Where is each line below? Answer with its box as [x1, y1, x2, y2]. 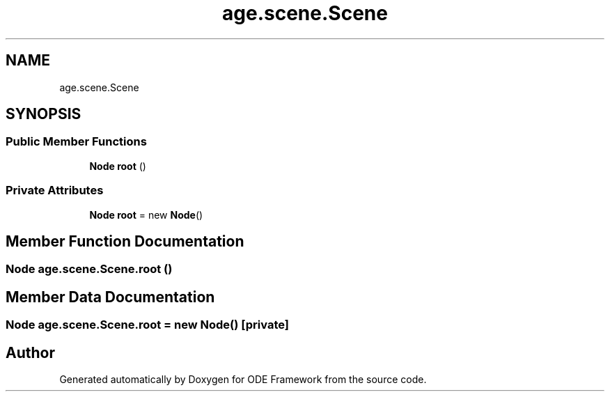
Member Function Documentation [6, 232, 244, 250]
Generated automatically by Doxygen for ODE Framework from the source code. [59, 373, 427, 386]
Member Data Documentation [6, 288, 215, 306]
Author [6, 343, 55, 361]
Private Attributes [6, 183, 104, 198]
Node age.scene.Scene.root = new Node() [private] [6, 318, 289, 332]
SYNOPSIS [6, 105, 81, 123]
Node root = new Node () [89, 208, 203, 221]
